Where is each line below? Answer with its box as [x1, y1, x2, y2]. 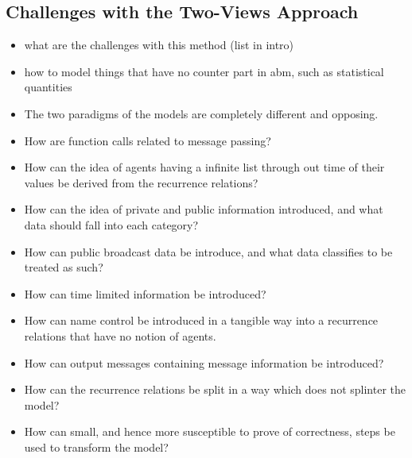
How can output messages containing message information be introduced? [24, 354, 384, 371]
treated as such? [24, 259, 103, 275]
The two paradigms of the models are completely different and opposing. [24, 105, 379, 121]
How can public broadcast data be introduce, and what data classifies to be [24, 243, 393, 260]
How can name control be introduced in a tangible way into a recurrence [24, 312, 379, 329]
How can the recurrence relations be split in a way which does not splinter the [24, 381, 406, 398]
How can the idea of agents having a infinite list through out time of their [24, 159, 385, 175]
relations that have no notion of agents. [24, 327, 216, 344]
